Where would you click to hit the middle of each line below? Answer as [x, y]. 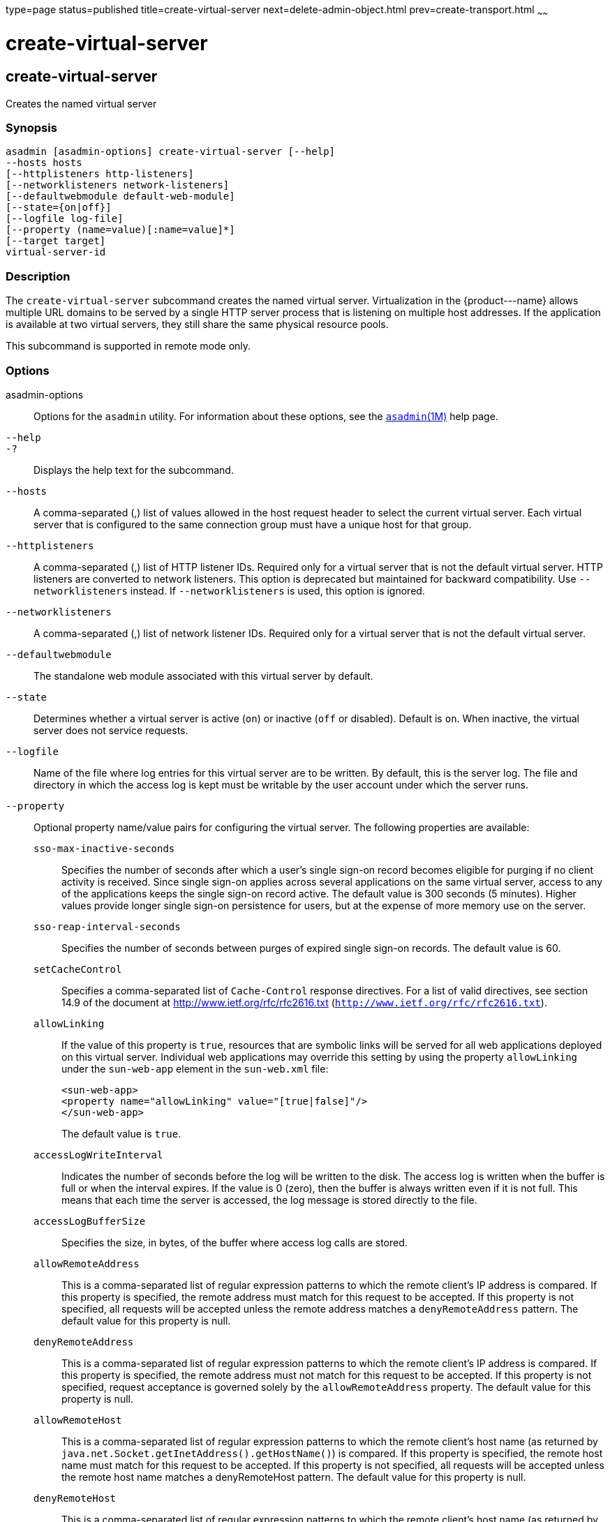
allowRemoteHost [78, 1420]
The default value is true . [121, 1133]
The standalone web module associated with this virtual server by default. [203, 676]
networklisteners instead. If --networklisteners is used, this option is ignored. [229, 590]
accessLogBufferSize [90, 1221]
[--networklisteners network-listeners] [118, 185]
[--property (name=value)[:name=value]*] [120, 230]
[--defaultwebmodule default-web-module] [120, 196]
